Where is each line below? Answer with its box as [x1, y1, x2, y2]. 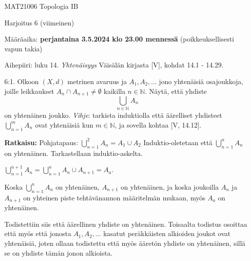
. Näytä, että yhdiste [145, 86, 207, 96]
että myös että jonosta [4, 228, 72, 239]
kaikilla [103, 86, 126, 96]
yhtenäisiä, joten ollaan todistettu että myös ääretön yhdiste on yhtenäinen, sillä [4, 238, 246, 248]
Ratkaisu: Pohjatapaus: [4, 137, 78, 147]
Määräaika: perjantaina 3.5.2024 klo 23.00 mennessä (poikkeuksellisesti [4, 34, 234, 44]
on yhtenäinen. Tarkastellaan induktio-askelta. [4, 148, 143, 158]
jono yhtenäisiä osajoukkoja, [159, 76, 243, 86]
